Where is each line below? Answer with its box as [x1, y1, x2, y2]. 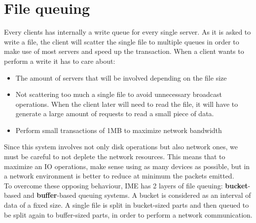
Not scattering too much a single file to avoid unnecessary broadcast [15, 89, 222, 99]
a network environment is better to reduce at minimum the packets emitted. [4, 171, 234, 181]
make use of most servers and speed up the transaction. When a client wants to [4, 46, 244, 56]
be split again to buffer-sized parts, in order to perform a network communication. [4, 209, 253, 220]
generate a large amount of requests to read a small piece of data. [15, 108, 214, 119]
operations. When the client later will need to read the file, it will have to [15, 98, 238, 109]
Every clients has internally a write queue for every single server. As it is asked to [4, 27, 251, 37]
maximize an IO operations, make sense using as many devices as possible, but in [4, 161, 250, 171]
